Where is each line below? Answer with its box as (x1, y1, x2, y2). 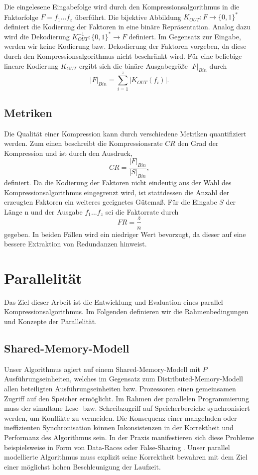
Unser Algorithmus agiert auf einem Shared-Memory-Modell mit (4, 363, 200, 374)
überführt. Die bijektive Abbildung (75, 11, 181, 22)
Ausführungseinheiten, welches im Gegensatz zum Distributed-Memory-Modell (4, 373, 243, 384)
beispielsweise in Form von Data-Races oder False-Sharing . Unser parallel (4, 442, 230, 452)
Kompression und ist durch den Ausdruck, (4, 147, 132, 158)
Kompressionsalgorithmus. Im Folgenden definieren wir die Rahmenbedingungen (4, 306, 249, 317)
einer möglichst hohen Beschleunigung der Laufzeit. (4, 461, 161, 472)
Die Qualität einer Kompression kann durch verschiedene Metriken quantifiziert (4, 128, 247, 138)
